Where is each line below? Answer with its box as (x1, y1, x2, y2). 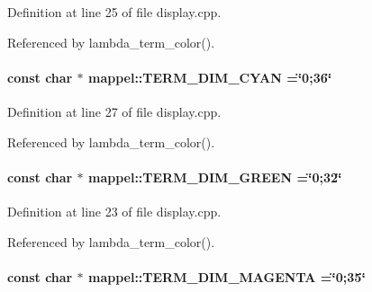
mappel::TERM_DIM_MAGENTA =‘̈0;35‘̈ (87, 267, 366, 286)
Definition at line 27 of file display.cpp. (7, 102, 222, 120)
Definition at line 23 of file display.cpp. (7, 201, 222, 220)
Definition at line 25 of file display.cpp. (7, 3, 222, 21)
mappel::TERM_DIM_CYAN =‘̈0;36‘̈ (87, 67, 332, 86)
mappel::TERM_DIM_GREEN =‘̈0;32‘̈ (87, 167, 342, 186)
